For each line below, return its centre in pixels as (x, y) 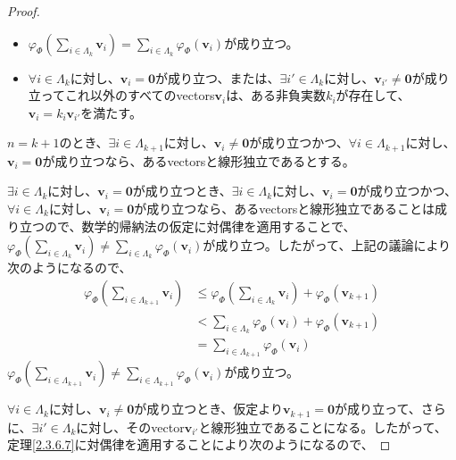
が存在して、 (373, 95)
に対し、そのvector (130, 427)
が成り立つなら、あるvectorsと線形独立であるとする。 (199, 160)
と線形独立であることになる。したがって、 (323, 427)
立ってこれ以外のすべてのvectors (121, 95)
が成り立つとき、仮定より (209, 409)
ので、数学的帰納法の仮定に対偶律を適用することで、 (200, 226)
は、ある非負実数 (276, 95)
